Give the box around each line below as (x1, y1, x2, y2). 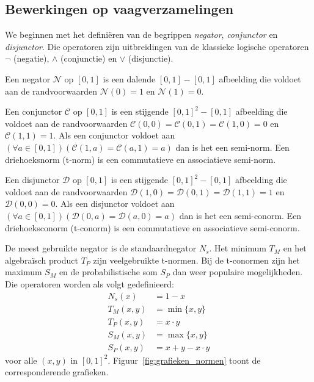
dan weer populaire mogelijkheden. (172, 265, 303, 278)
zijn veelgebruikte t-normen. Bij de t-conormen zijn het (93, 253, 300, 266)
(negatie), (13, 52, 49, 65)
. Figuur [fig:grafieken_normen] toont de (108, 353, 261, 366)
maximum (5, 265, 42, 278)
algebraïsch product (5, 253, 78, 266)
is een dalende (103, 72, 156, 85)
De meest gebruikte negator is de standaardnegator (5, 242, 197, 254)
